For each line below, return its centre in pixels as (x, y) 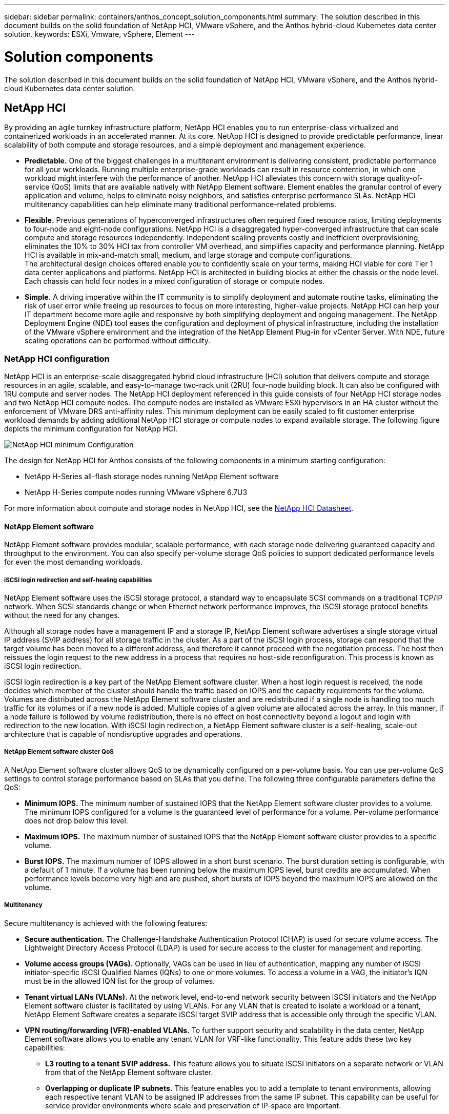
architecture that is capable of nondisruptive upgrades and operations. (123, 734)
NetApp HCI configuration (57, 358)
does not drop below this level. (76, 820)
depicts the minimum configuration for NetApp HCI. (91, 429)
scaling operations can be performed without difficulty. (117, 341)
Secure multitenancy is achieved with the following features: (106, 923)
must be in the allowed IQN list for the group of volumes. (120, 981)
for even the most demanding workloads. (74, 562)
